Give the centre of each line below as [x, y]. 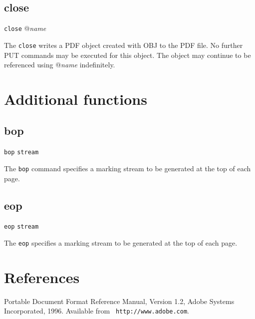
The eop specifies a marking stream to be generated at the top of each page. [121, 243]
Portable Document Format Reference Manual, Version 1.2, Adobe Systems [119, 301]
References [42, 277]
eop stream [21, 227]
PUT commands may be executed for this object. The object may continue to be [127, 55]
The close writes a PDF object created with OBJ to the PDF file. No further [124, 45]
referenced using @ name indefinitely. [60, 65]
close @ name [25, 28]
